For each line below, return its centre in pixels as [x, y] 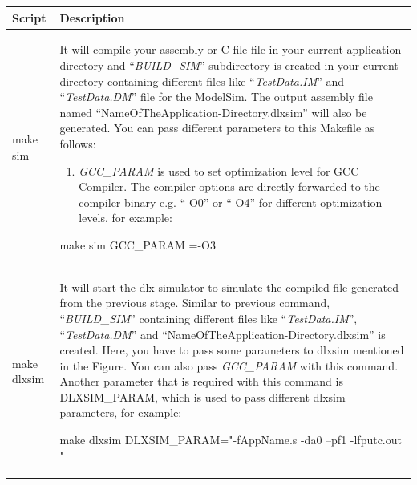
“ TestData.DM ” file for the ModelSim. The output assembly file [216, 97]
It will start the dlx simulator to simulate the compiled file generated [229, 287]
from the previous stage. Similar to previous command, [195, 303]
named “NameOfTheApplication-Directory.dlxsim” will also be [213, 112]
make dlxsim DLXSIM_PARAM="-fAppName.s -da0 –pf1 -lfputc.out [231, 440]
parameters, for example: [121, 412]
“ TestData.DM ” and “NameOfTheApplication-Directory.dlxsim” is [223, 334]
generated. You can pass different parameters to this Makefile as [217, 128]
